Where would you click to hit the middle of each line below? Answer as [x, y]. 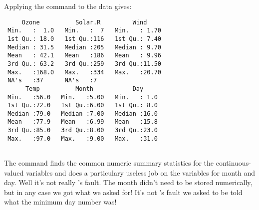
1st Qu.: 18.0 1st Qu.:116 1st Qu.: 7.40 [84, 39]
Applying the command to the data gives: [68, 6]
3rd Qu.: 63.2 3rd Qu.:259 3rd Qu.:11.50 [84, 64]
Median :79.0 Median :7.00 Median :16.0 [83, 113]
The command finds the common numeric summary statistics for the [109, 163]
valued [14, 172]
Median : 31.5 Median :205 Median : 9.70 [84, 47]
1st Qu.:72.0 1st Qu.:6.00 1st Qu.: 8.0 [83, 105]
